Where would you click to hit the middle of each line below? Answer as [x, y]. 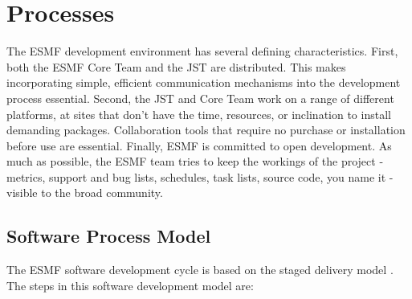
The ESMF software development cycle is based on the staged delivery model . [200, 270]
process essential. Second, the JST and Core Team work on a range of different [200, 98]
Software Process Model [109, 236]
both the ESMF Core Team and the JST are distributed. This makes [176, 66]
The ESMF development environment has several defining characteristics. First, [202, 51]
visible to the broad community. [85, 193]
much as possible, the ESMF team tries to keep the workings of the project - [195, 161]
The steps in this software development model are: [130, 285]
